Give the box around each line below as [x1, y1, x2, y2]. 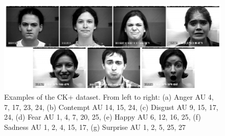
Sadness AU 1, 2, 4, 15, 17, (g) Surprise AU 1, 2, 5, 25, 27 [4, 122, 186, 132]
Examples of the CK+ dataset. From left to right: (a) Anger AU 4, [4, 92, 214, 102]
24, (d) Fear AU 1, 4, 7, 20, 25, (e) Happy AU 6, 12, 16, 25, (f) [4, 111, 201, 122]
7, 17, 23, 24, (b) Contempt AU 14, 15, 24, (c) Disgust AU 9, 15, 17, [4, 101, 218, 112]
